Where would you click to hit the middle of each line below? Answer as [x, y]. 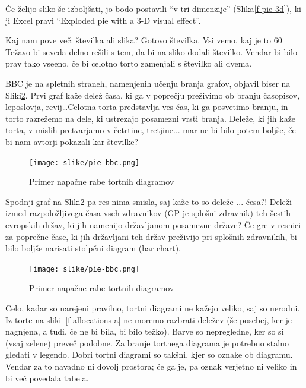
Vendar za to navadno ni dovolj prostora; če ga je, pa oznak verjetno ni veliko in [151, 366]
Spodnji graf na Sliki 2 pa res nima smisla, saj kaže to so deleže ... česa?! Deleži [149, 201]
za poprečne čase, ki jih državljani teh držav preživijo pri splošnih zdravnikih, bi [151, 236]
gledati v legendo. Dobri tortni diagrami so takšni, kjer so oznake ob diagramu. [149, 354]
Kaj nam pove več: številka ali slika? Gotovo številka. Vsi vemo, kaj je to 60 [144, 40]
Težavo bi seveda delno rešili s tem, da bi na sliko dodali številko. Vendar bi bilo [152, 51]
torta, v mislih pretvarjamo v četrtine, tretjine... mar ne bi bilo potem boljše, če [151, 130]
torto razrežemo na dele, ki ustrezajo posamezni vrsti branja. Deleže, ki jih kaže [151, 118]
